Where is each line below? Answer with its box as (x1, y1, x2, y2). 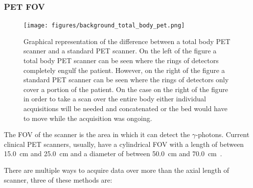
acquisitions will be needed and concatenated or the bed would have (23, 103, 228, 114)
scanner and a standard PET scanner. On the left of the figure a (23, 46, 217, 56)
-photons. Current (195, 129, 250, 140)
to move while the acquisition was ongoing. (23, 113, 152, 123)
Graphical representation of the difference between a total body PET (23, 36, 230, 46)
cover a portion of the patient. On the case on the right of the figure (23, 84, 228, 94)
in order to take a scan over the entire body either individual (23, 94, 206, 104)
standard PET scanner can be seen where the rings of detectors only (23, 74, 229, 85)
